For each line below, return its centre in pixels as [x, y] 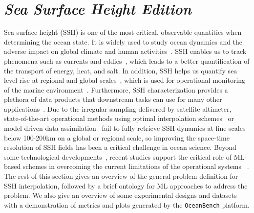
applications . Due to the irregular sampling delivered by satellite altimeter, [118, 108]
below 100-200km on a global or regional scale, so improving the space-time [117, 137]
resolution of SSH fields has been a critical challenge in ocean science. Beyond [120, 147]
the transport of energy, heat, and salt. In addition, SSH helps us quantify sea [121, 70]
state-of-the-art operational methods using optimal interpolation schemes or [119, 118]
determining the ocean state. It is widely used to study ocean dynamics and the [123, 41]
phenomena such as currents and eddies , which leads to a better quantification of [127, 60]
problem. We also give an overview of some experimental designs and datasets [120, 195]
